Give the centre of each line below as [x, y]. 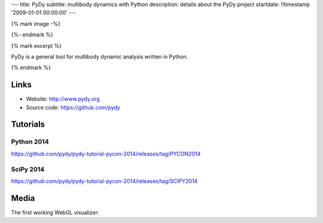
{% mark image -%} [36, 23]
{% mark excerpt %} [36, 45]
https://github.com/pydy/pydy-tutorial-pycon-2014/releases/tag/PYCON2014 [106, 154]
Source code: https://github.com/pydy [73, 107]
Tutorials [28, 125]
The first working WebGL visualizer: [55, 212]
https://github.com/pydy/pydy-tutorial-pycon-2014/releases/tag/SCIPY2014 [104, 181]
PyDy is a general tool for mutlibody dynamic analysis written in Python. [100, 56]
